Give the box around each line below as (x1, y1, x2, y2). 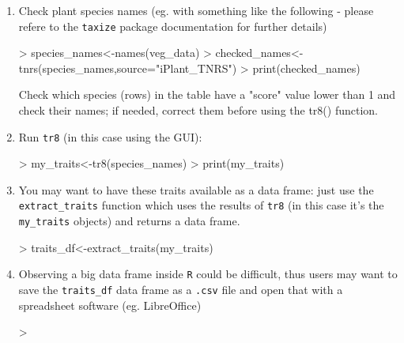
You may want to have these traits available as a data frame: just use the (18, 181, 374, 198)
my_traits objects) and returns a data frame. (18, 213, 240, 229)
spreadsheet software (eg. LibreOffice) (18, 296, 202, 313)
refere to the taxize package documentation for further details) (18, 17, 327, 34)
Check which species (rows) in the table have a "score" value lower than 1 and (18, 86, 396, 103)
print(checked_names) (252, 59, 361, 76)
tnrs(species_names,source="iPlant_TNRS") (18, 59, 237, 76)
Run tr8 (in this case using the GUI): (18, 128, 202, 145)
